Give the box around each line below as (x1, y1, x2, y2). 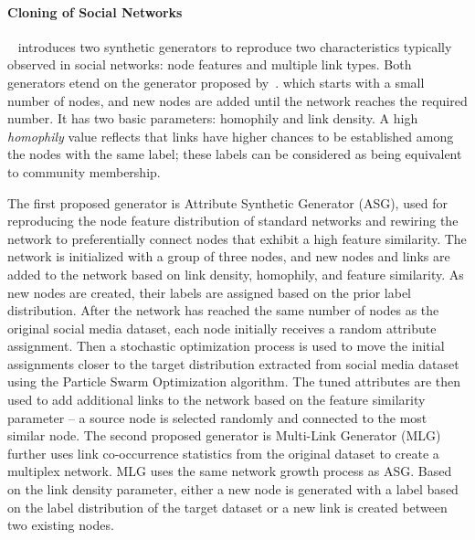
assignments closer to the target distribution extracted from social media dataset (7, 354, 459, 373)
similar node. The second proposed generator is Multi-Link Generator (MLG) (7, 426, 441, 445)
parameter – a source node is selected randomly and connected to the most (7, 408, 427, 427)
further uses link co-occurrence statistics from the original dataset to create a (7, 443, 439, 462)
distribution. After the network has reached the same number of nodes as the (7, 301, 439, 320)
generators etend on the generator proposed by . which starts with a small (7, 72, 425, 91)
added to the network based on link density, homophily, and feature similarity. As (7, 264, 464, 283)
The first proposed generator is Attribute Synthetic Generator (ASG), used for (7, 193, 448, 212)
